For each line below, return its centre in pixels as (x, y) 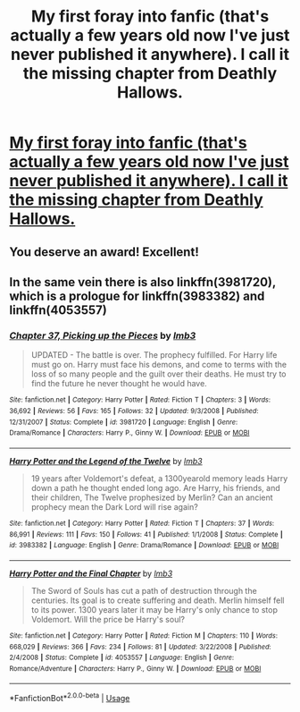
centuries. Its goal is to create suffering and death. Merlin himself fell (158, 600)
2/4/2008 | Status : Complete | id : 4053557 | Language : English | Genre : (122, 658)
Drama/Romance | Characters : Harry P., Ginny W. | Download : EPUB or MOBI (129, 433)
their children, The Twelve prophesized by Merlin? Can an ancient (152, 497)
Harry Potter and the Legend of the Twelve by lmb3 (106, 461)
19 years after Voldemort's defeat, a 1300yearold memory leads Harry (159, 478)
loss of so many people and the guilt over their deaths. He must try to (159, 374)
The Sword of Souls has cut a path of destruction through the (144, 590)
